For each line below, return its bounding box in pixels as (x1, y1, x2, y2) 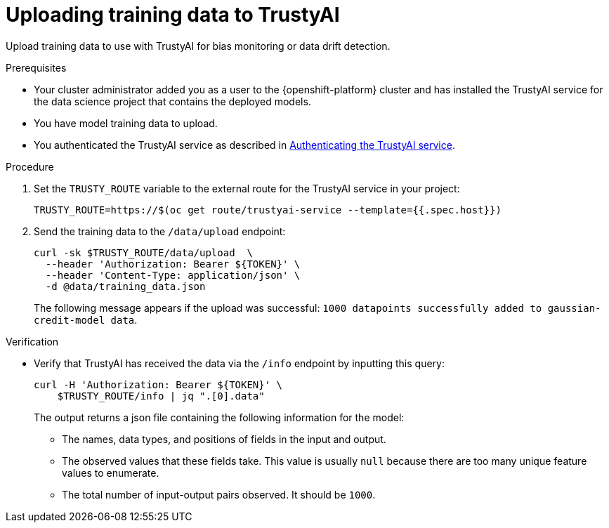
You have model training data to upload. (34, 117, 218, 129)
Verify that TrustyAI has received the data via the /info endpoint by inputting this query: (34, 357, 445, 369)
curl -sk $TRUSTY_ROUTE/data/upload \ (34, 246, 253, 258)
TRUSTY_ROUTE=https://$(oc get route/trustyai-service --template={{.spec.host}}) (34, 204, 502, 216)
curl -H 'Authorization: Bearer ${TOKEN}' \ (34, 378, 283, 390)
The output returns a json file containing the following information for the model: (34, 411, 405, 423)
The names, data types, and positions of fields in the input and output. (62, 433, 386, 445)
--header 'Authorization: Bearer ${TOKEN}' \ (45, 258, 301, 270)
